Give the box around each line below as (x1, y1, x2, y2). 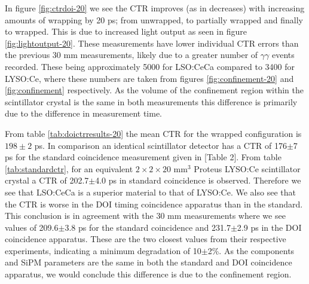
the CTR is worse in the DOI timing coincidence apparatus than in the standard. (5, 197, 303, 210)
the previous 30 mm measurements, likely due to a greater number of (5, 48, 258, 61)
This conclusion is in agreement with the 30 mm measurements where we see (5, 209, 286, 222)
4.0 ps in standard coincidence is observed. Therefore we (95, 174, 301, 187)
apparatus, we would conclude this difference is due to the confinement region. (5, 268, 292, 280)
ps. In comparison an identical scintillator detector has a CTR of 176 (34, 139, 287, 151)
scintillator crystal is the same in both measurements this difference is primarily (5, 95, 298, 108)
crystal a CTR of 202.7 (5, 174, 89, 187)
